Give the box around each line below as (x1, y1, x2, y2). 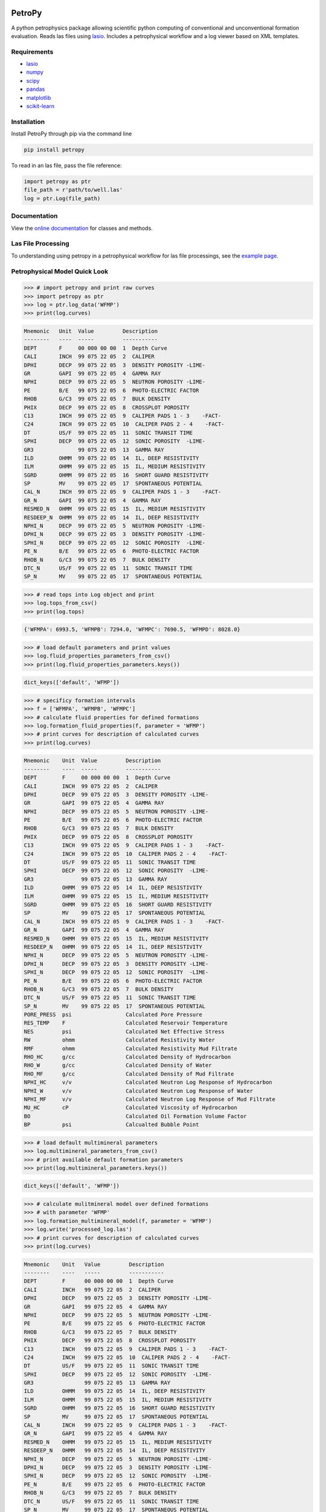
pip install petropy (24, 146, 85, 154)
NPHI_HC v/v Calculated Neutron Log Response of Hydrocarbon (24, 1079, 273, 1086)
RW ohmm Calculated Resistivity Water (24, 1037, 216, 1043)
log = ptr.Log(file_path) (24, 195, 101, 202)
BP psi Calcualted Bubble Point (24, 1121, 199, 1128)
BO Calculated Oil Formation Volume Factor (24, 1113, 247, 1119)
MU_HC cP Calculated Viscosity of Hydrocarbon (24, 1104, 238, 1111)
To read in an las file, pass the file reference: (11, 162, 122, 169)
